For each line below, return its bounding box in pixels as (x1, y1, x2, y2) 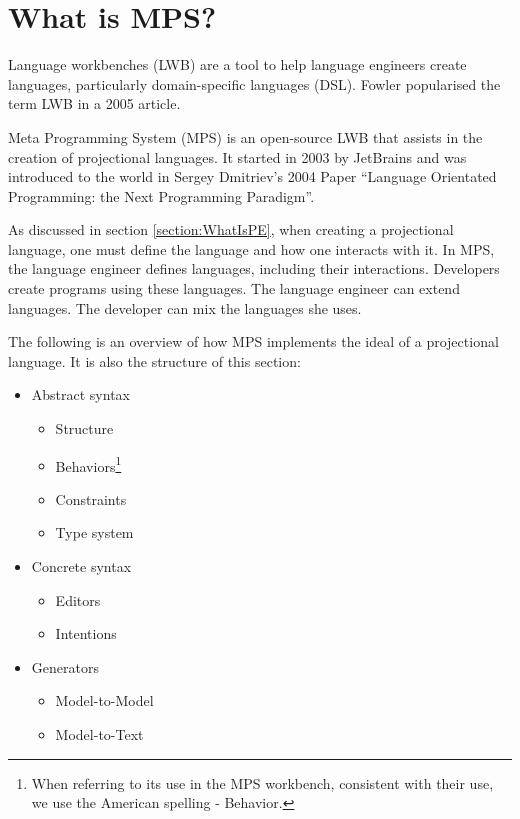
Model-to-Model (55, 690, 154, 711)
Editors (55, 589, 101, 610)
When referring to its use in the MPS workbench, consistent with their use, (31, 772, 494, 793)
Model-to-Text (55, 724, 144, 745)
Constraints (55, 488, 127, 509)
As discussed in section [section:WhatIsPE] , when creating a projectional (8, 219, 454, 240)
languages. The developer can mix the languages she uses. (8, 297, 362, 318)
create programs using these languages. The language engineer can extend (8, 278, 460, 299)
